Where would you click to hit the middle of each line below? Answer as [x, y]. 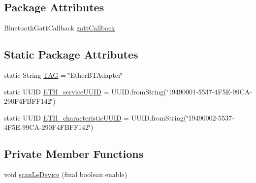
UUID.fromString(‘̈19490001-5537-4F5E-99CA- [182, 91]
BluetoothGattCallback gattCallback [60, 28]
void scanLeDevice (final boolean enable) [66, 174]
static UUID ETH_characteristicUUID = [66, 117]
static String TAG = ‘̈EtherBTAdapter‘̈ [64, 75]
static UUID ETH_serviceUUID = [57, 91]
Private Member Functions [74, 154]
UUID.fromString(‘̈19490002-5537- [183, 117]
